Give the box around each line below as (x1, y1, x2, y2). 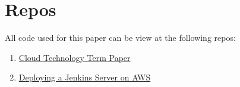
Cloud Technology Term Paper (18, 51, 131, 63)
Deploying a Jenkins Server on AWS (18, 71, 151, 83)
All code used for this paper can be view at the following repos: (5, 31, 236, 44)
